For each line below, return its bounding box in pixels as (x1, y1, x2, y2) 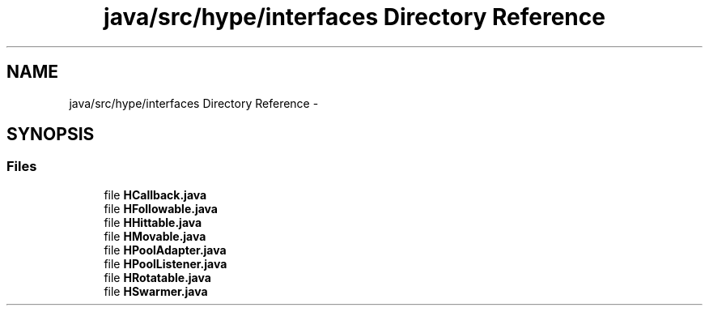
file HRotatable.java (104, 270, 211, 284)
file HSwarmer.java (104, 284, 208, 298)
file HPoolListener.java (104, 256, 227, 271)
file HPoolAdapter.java (104, 242, 227, 257)
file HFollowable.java (104, 201, 218, 216)
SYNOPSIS (6, 124, 95, 145)
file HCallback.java (104, 187, 207, 202)
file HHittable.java (104, 215, 202, 229)
